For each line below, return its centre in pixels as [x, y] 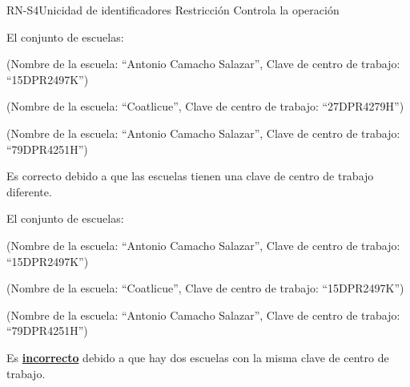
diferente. [29, 191]
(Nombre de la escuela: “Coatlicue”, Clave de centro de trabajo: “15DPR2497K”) [205, 288]
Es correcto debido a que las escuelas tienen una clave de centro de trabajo [190, 176]
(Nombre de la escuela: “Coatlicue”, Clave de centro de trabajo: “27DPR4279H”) [205, 106]
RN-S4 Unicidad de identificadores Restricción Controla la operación [173, 10]
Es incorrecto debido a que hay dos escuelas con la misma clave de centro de [198, 357]
